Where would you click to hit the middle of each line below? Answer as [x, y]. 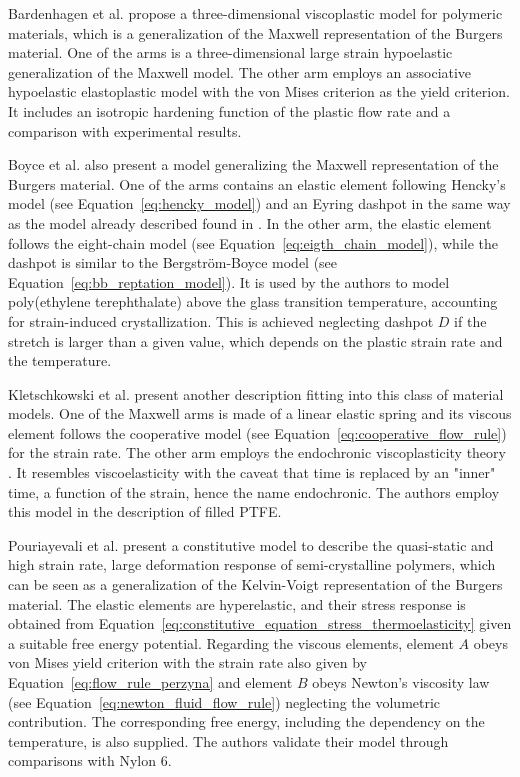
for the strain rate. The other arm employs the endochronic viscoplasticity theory [257, 452]
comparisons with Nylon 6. [90, 760]
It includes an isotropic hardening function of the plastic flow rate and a [229, 110]
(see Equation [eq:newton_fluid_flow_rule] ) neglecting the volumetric [224, 701]
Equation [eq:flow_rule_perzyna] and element [150, 682]
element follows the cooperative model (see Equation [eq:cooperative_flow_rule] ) [257, 432]
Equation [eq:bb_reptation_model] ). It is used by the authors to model [229, 281]
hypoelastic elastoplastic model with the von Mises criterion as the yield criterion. [259, 91]
